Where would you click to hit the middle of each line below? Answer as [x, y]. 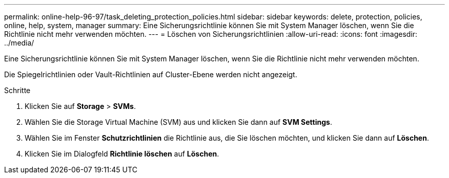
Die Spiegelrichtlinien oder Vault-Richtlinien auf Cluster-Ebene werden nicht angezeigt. [151, 74]
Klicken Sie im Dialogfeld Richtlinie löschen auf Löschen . [122, 154]
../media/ [19, 43]
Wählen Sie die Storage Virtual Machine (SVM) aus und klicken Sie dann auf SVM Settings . [178, 122]
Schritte [17, 90]
